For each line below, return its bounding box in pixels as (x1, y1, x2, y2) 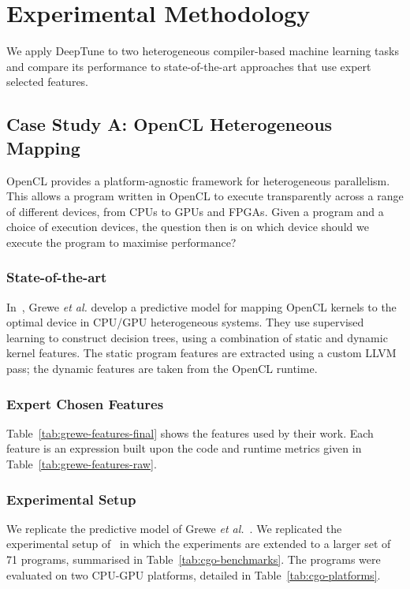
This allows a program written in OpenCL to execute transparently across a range (6, 188, 404, 204)
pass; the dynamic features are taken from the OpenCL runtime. (6, 360, 318, 377)
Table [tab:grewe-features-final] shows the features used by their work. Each (6, 424, 374, 441)
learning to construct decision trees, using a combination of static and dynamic (6, 329, 388, 345)
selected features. (6, 73, 89, 90)
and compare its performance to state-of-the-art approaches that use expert (6, 58, 371, 74)
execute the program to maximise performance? (6, 233, 237, 250)
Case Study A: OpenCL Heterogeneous (6, 112, 333, 136)
